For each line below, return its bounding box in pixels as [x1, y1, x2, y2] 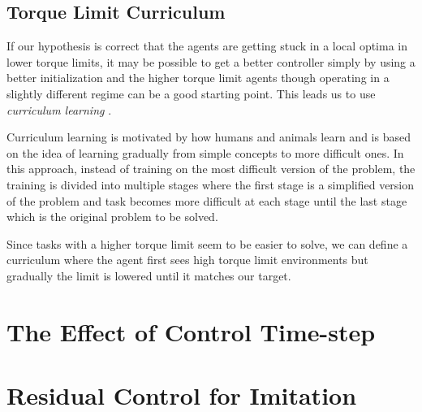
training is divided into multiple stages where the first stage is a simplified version [6, 176, 415, 193]
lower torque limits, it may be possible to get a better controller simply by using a [6, 53, 416, 70]
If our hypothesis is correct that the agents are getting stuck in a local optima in [6, 37, 408, 54]
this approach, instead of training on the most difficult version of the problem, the [6, 160, 416, 177]
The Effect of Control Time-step [6, 314, 376, 348]
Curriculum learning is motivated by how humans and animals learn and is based [6, 128, 411, 145]
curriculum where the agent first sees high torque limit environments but [6, 251, 368, 268]
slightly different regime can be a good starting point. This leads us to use [6, 85, 376, 102]
